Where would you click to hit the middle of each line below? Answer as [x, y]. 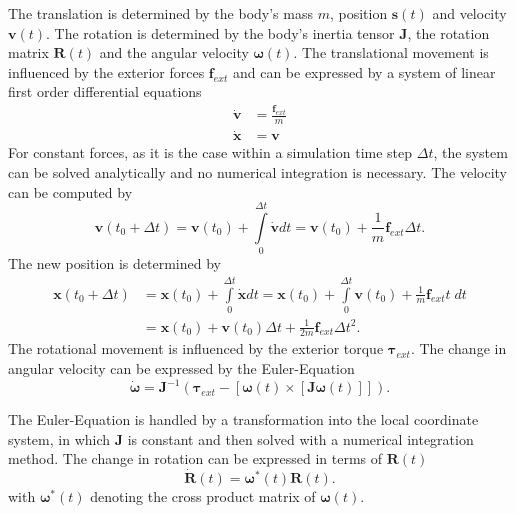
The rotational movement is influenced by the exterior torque [196, 348]
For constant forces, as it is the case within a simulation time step [210, 152]
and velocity [469, 13]
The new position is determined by [114, 263]
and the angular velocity [174, 52]
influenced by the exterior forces [106, 71]
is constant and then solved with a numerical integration [300, 438]
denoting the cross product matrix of [203, 496]
